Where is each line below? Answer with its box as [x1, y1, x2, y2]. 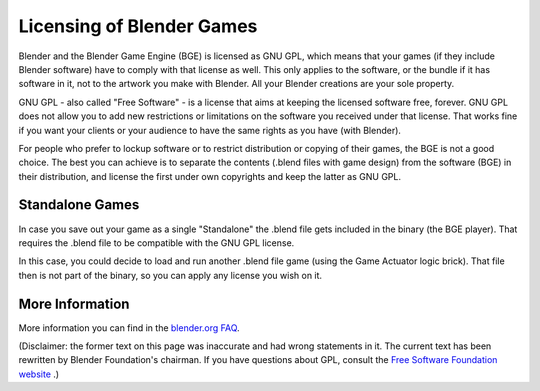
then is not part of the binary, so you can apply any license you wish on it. [18, 269, 323, 281]
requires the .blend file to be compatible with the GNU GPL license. [18, 236, 295, 249]
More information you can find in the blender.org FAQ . [18, 321, 240, 334]
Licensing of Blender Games [18, 15, 258, 37]
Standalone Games [18, 196, 140, 214]
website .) [18, 368, 60, 380]
